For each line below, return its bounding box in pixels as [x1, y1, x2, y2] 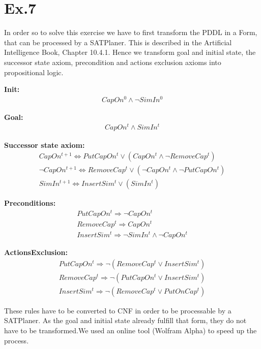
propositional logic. [4, 67, 64, 77]
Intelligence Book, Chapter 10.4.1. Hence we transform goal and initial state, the [4, 47, 256, 57]
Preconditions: [4, 198, 56, 208]
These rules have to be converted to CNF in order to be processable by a [4, 305, 231, 315]
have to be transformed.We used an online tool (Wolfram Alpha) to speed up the [4, 325, 257, 335]
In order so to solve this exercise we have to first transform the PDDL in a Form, [4, 27, 257, 38]
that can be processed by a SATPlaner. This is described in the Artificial [4, 37, 232, 47]
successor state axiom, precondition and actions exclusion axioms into [4, 56, 221, 67]
